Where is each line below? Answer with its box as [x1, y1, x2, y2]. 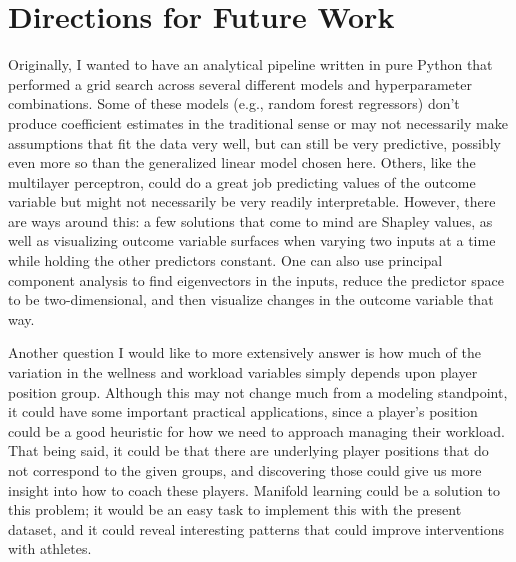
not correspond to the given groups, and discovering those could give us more [8, 460, 482, 480]
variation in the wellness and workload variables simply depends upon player [8, 362, 478, 383]
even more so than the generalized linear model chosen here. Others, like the [8, 152, 476, 173]
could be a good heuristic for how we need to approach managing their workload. [8, 420, 505, 441]
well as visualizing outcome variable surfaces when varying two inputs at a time [8, 230, 496, 251]
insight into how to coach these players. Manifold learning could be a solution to [8, 479, 500, 500]
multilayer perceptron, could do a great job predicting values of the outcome [8, 171, 476, 192]
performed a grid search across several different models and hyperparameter [8, 73, 472, 94]
